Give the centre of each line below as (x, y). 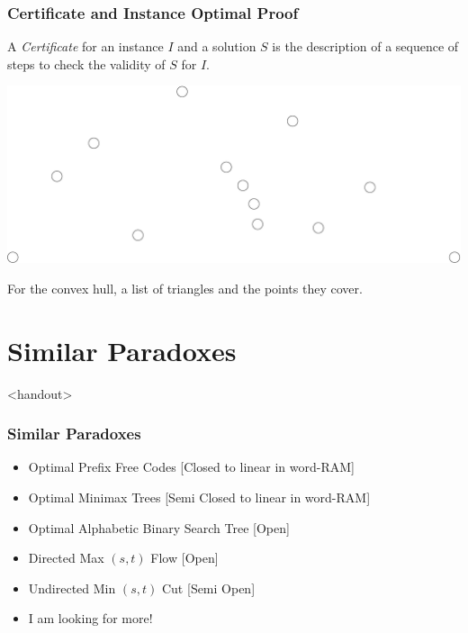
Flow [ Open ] (184, 558)
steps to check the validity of (86, 63)
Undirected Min (72, 588)
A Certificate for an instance (85, 46)
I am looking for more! (90, 618)
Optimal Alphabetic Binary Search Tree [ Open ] (159, 527)
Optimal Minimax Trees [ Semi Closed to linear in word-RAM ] (199, 497)
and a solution (217, 46)
